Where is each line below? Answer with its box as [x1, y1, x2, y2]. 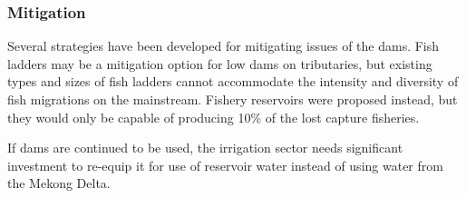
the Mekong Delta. [7, 173, 111, 193]
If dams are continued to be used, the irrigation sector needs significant [7, 138, 403, 157]
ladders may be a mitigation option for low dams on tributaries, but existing [7, 54, 432, 73]
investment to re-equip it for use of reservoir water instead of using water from [7, 155, 443, 174]
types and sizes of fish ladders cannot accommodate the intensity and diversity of [7, 72, 459, 91]
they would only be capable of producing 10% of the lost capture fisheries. [7, 107, 420, 126]
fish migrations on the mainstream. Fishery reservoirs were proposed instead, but [7, 90, 458, 108]
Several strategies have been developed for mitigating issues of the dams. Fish [7, 36, 440, 55]
